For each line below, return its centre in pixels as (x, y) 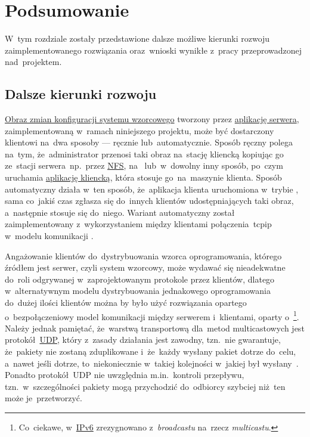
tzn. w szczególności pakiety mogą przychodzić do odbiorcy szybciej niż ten (145, 386)
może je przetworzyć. (44, 398)
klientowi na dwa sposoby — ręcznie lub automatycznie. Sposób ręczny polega (149, 142)
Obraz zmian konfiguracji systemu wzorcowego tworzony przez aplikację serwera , (152, 119)
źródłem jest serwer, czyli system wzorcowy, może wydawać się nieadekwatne (145, 267)
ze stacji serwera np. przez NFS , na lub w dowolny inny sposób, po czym (144, 165)
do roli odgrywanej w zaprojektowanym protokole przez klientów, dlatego (140, 279)
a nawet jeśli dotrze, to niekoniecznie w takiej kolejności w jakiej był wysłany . (152, 363)
